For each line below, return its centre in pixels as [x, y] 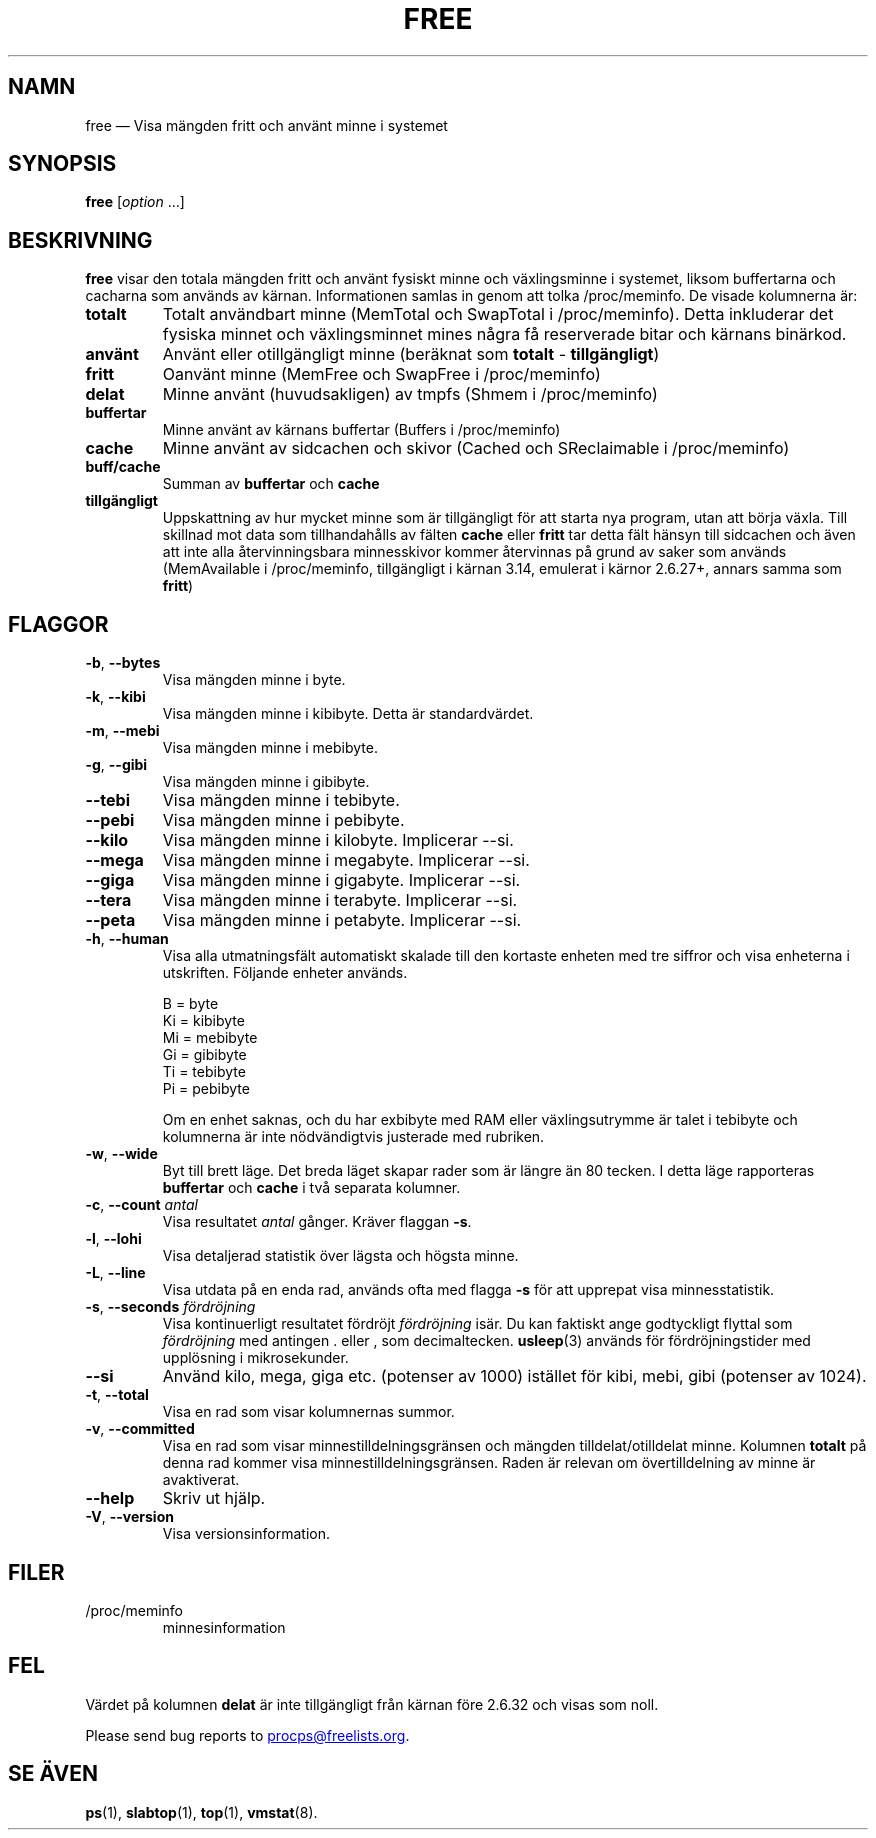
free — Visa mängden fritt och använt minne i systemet [266, 125]
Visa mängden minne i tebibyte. [281, 800]
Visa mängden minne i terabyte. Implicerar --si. [340, 900]
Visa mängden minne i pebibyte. [283, 820]
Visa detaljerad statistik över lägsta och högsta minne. [340, 1256]
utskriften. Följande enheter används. [285, 973]
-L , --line [115, 1273]
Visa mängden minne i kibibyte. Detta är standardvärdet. [348, 714]
